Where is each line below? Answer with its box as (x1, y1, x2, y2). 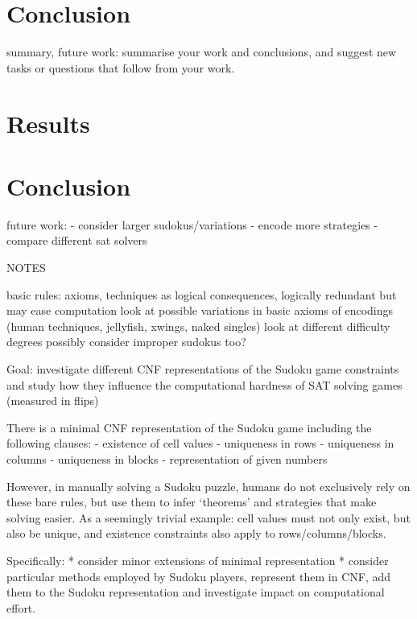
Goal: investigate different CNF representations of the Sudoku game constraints (6, 360, 399, 377)
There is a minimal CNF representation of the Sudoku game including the (6, 419, 372, 435)
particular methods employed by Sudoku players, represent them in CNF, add (6, 567, 391, 584)
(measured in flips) (6, 392, 99, 409)
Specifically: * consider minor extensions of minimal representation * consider (6, 551, 389, 568)
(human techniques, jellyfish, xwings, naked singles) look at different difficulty (6, 317, 390, 334)
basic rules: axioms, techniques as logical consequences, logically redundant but (6, 286, 397, 303)
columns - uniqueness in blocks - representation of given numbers (6, 450, 328, 467)
